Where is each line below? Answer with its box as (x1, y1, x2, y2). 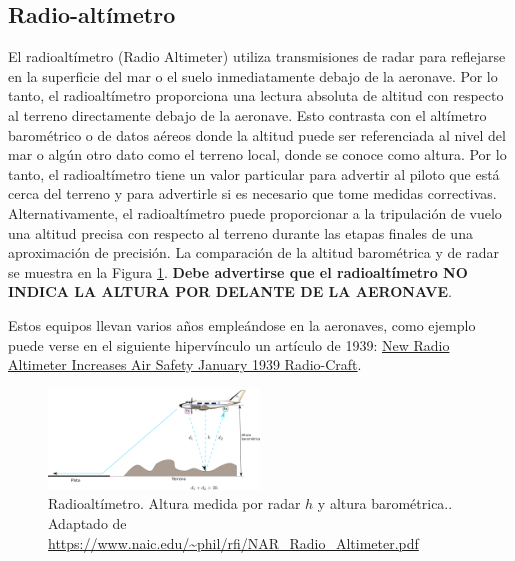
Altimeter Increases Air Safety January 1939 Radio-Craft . (8, 354, 362, 375)
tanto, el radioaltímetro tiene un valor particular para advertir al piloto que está (8, 163, 500, 184)
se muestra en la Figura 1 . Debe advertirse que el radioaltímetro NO (8, 261, 468, 282)
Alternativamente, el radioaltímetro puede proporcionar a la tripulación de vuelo (8, 202, 502, 223)
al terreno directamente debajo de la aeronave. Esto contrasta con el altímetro (8, 104, 487, 125)
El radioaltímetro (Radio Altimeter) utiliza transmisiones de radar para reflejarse (8, 46, 506, 67)
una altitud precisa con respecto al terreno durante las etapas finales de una (8, 222, 473, 243)
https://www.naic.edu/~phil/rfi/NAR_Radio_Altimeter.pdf (48, 532, 419, 553)
